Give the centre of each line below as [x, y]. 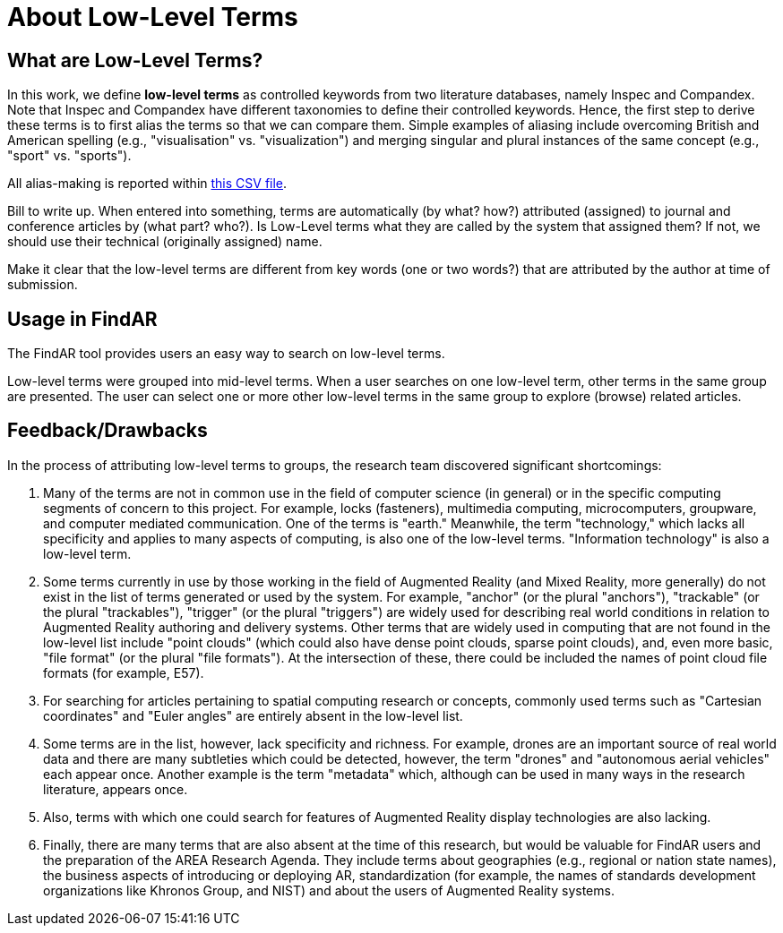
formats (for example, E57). [124, 672]
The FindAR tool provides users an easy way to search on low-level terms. [226, 354]
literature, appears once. [116, 789]
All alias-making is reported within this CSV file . [147, 184]
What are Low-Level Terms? [135, 60]
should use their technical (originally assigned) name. [165, 242]
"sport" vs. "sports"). [69, 156]
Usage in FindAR [82, 319]
